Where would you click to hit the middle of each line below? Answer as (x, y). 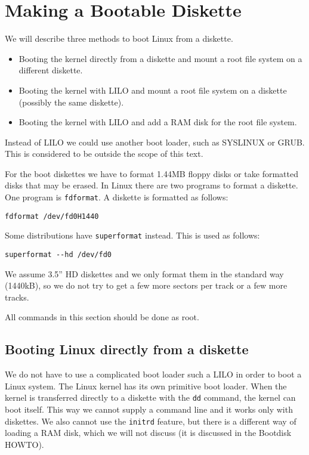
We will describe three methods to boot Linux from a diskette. (119, 38)
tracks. (17, 297)
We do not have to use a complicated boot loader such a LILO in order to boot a (153, 374)
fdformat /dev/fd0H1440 (52, 216)
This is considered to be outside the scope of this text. (104, 154)
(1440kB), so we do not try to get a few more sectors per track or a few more (146, 285)
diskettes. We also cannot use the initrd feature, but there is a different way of (151, 421)
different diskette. (51, 70)
